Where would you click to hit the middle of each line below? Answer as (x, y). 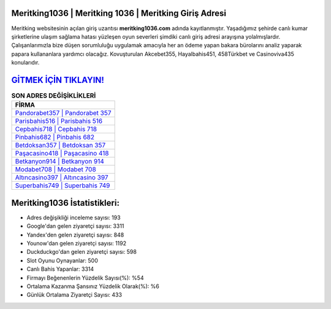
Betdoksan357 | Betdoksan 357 (60, 146)
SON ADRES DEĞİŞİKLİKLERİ (54, 96)
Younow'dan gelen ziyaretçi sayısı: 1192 (77, 243)
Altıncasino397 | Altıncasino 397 (62, 178)
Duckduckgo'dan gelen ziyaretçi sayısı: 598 (82, 252)
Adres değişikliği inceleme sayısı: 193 (74, 217)
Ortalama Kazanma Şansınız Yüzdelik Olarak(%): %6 (93, 286)
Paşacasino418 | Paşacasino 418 (62, 154)
